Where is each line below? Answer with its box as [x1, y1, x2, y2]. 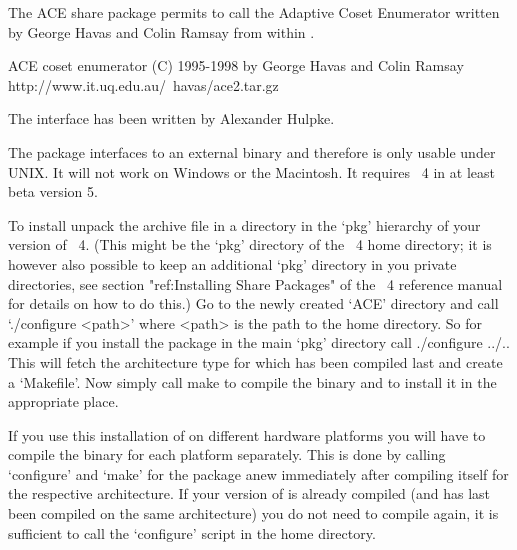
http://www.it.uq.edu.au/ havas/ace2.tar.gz [8, 74, 279, 95]
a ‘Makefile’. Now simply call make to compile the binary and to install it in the [8, 371, 497, 392]
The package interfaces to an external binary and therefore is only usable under [8, 141, 496, 162]
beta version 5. [8, 181, 98, 202]
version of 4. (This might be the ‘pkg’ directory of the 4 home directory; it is [8, 234, 492, 255]
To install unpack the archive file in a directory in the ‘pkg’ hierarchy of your [8, 214, 481, 235]
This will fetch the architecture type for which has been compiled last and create [8, 351, 503, 372]
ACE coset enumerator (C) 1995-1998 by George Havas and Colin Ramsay [8, 55, 464, 76]
